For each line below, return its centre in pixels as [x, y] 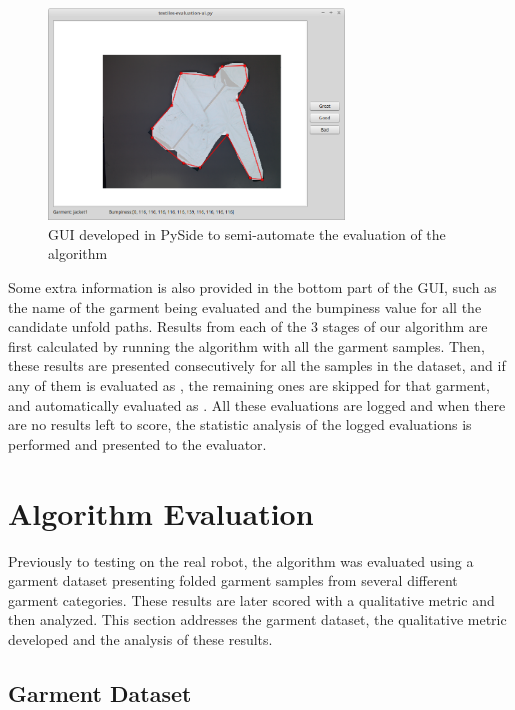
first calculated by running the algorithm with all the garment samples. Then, [246, 345]
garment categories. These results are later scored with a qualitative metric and [251, 599]
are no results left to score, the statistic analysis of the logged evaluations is [240, 424]
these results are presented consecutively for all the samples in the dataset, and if [257, 365]
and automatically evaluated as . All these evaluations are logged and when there [257, 404]
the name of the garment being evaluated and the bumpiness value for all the [245, 306]
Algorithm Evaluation [161, 512]
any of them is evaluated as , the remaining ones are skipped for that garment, [249, 385]
